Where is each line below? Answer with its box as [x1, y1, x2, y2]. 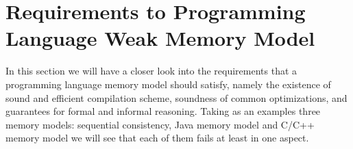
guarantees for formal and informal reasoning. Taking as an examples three [5, 104, 321, 118]
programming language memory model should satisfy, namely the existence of [5, 77, 331, 91]
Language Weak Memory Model [5, 24, 315, 52]
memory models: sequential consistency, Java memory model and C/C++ [5, 117, 315, 131]
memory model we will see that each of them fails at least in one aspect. [5, 131, 309, 145]
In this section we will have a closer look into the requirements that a [5, 64, 297, 78]
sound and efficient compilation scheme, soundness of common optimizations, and [5, 90, 348, 105]
